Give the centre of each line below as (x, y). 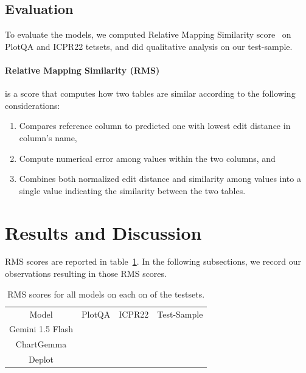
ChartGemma (41, 344)
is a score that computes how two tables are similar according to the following (150, 93)
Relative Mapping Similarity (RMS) (82, 70)
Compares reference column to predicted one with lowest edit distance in (155, 126)
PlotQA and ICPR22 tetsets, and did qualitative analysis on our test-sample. (149, 46)
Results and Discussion (103, 232)
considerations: (33, 105)
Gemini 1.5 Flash (41, 329)
